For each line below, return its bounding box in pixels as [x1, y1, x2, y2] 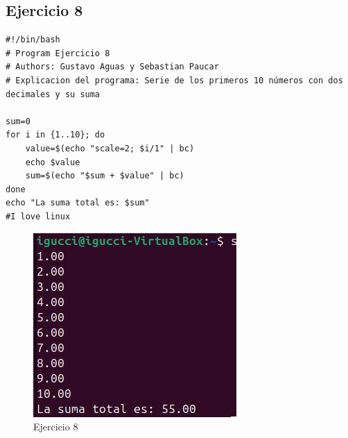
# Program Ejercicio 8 [6, 48, 110, 58]
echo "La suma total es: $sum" [6, 198, 150, 208]
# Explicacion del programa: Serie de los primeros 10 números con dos [6, 75, 343, 85]
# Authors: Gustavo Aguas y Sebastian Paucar [6, 62, 219, 72]
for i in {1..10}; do [6, 130, 105, 140]
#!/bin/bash [6, 35, 60, 45]
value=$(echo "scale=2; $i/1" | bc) [25, 143, 195, 153]
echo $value [25, 157, 80, 167]
